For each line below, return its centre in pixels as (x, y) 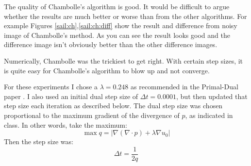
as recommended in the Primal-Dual (184, 87)
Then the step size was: (39, 141)
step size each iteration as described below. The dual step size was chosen (113, 106)
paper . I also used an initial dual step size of (71, 96)
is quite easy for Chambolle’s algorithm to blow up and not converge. (107, 70)
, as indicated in (209, 115)
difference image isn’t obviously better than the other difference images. (111, 44)
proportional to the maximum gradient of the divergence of (92, 115)
